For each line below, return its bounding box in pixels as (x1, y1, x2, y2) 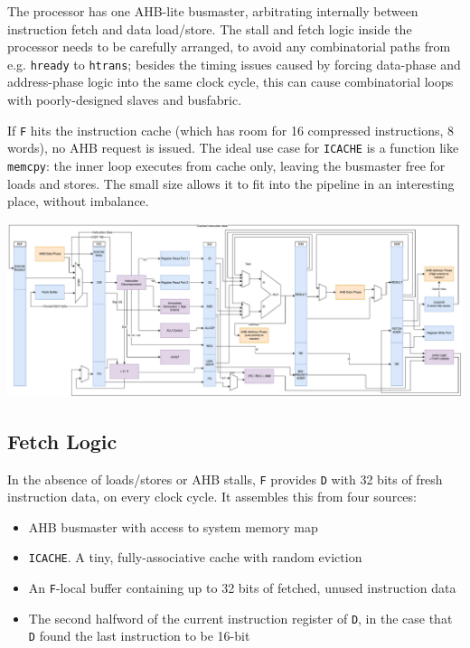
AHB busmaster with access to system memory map (28, 517, 318, 536)
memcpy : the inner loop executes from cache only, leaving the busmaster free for (7, 155, 446, 174)
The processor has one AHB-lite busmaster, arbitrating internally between (7, 2, 418, 20)
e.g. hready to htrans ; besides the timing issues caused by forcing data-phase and (7, 54, 461, 73)
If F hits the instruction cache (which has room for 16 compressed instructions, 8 (7, 120, 454, 139)
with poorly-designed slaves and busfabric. (7, 90, 242, 109)
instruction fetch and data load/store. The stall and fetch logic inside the (7, 19, 412, 38)
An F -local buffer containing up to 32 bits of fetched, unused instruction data (28, 578, 456, 597)
